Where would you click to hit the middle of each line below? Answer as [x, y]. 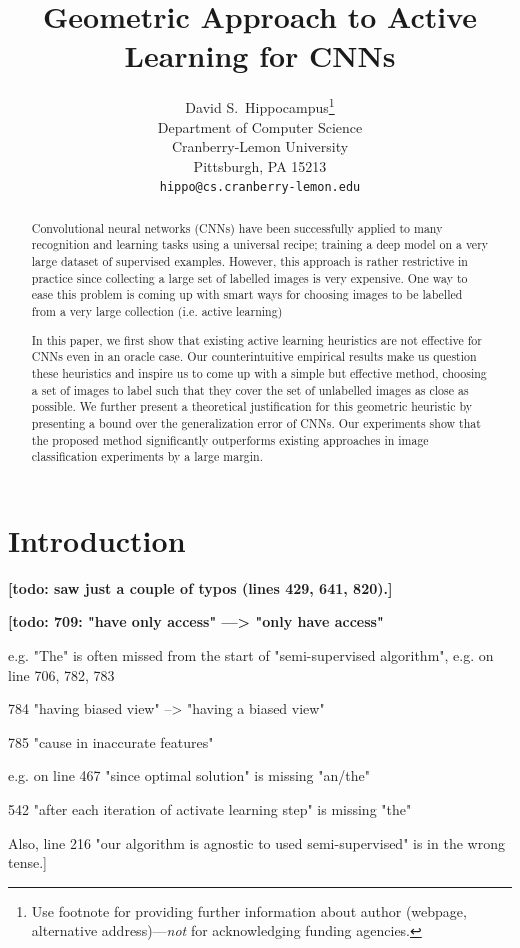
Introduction [97, 539]
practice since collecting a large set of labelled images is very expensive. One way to [249, 277]
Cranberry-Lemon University [260, 146]
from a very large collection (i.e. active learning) [157, 311]
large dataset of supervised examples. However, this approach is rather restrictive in [249, 261]
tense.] [27, 862]
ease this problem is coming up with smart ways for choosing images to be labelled [247, 294]
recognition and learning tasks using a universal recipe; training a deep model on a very [260, 244]
